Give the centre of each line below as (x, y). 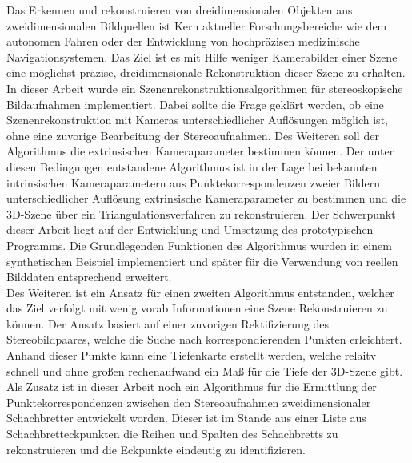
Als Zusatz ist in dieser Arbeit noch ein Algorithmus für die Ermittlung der (192, 387)
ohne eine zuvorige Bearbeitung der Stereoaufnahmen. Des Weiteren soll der (193, 135)
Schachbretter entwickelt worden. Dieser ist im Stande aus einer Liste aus (186, 418)
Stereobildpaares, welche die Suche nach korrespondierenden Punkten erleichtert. (204, 339)
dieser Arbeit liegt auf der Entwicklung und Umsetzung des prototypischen (190, 229)
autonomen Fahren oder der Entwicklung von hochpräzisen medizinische (183, 41)
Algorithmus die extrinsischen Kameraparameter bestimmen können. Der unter (200, 151)
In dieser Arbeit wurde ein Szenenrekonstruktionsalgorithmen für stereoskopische (205, 88)
